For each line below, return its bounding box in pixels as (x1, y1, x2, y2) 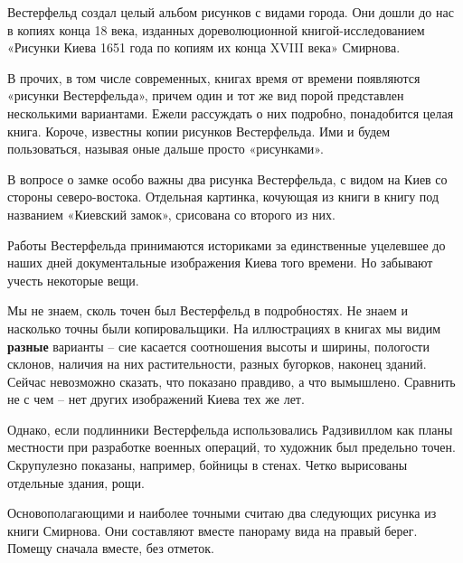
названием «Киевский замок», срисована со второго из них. (7, 204, 335, 223)
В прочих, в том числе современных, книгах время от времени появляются (7, 68, 420, 87)
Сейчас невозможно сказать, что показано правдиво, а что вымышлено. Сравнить (7, 371, 456, 390)
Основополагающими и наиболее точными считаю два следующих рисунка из (7, 503, 437, 522)
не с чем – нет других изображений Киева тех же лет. (7, 389, 305, 408)
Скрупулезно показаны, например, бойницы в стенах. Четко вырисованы (7, 455, 408, 474)
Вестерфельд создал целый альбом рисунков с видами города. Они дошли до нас (7, 3, 454, 21)
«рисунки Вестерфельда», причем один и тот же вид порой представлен (7, 86, 404, 105)
